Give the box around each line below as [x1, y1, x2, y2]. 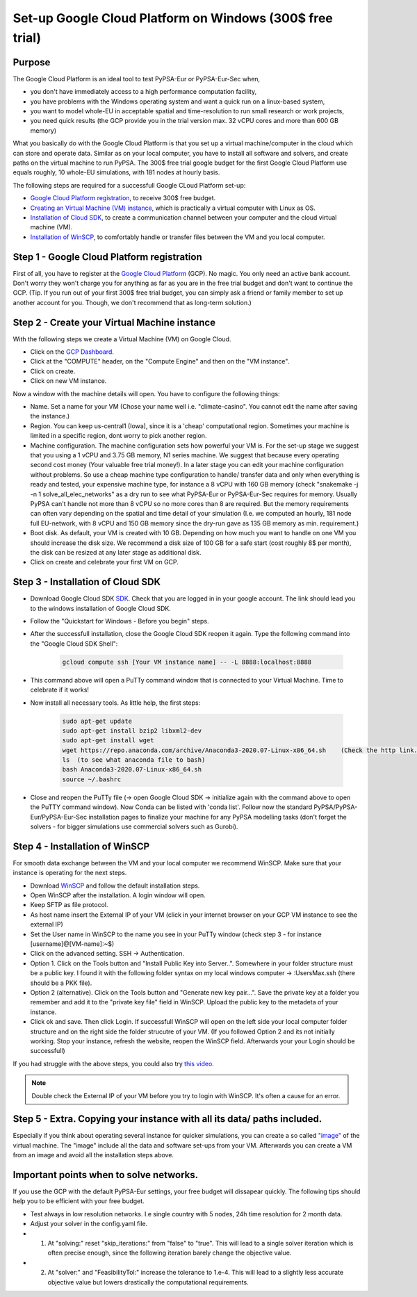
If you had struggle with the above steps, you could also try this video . [13, 1059, 215, 1068]
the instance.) [30, 412, 70, 421]
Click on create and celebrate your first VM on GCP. [30, 558, 179, 566]
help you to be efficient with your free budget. [13, 1197, 145, 1205]
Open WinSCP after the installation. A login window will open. [30, 891, 206, 899]
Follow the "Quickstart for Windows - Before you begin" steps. [30, 617, 209, 625]
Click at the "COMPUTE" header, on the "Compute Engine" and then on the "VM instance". [30, 357, 290, 366]
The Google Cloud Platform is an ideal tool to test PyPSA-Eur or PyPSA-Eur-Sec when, [13, 74, 261, 83]
